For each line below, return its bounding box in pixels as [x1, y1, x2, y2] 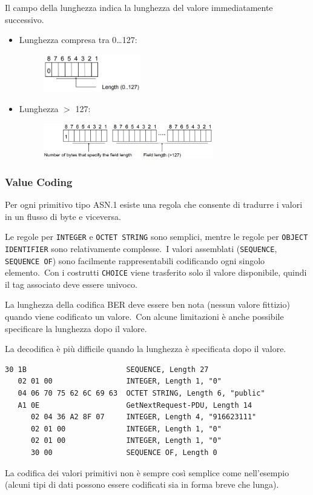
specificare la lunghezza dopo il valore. [5, 322, 147, 334]
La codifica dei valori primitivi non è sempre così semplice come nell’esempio [5, 466, 289, 479]
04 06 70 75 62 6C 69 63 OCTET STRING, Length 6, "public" [18, 389, 265, 398]
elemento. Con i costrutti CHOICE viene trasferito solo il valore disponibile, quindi [5, 266, 307, 279]
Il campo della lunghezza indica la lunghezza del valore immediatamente [5, 1, 273, 13]
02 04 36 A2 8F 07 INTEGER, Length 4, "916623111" [30, 413, 257, 422]
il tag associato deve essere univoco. [5, 277, 137, 290]
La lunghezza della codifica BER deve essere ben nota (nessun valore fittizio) [5, 298, 290, 311]
